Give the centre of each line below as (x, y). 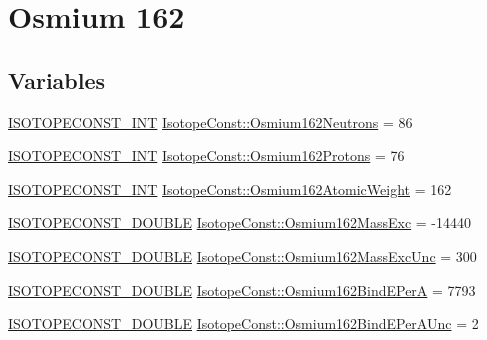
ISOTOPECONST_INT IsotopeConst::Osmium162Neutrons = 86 (210, 121)
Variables (57, 79)
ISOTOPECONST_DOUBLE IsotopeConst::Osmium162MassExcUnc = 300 (242, 255)
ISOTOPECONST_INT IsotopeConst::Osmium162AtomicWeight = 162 (230, 188)
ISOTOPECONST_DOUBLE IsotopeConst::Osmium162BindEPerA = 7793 (242, 289)
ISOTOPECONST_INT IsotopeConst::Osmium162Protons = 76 (206, 155)
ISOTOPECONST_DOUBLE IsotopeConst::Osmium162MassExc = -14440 (240, 222)
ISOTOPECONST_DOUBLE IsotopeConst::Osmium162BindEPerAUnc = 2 (243, 323)
